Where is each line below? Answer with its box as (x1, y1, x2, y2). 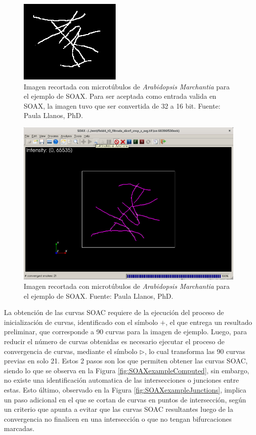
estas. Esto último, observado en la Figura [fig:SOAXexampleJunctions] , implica (4, 385, 247, 395)
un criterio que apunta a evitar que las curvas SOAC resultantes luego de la (4, 404, 233, 414)
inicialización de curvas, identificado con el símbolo (4, 316, 158, 327)
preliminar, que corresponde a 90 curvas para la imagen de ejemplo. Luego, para (4, 326, 247, 337)
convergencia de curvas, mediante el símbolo (4, 346, 137, 356)
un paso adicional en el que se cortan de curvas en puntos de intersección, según (4, 394, 246, 404)
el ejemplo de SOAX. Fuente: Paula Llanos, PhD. (24, 290, 173, 301)
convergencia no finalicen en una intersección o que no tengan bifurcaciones (4, 413, 232, 424)
